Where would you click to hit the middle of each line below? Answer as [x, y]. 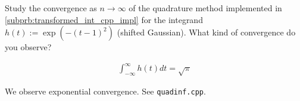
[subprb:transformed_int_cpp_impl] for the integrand [104, 19]
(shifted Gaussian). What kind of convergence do [206, 32]
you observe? [28, 47]
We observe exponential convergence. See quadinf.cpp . [105, 91]
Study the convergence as [51, 8]
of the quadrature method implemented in [205, 8]
